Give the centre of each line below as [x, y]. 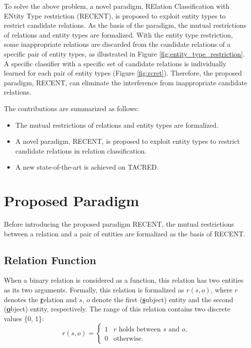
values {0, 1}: [24, 318]
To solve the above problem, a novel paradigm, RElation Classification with [117, 6]
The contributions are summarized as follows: [72, 108]
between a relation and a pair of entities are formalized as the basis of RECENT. [125, 233]
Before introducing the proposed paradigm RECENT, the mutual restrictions [119, 224]
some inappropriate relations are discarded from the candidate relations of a [117, 44]
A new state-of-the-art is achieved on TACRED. [87, 167]
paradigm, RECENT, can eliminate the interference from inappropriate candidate [126, 82]
